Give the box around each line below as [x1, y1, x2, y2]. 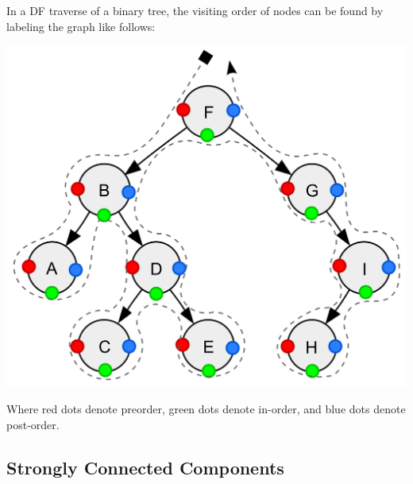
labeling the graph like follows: [6, 17, 156, 34]
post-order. [6, 416, 60, 433]
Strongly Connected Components [6, 455, 284, 480]
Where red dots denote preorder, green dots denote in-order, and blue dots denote [6, 401, 406, 417]
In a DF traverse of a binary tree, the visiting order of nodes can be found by [6, 2, 384, 18]
